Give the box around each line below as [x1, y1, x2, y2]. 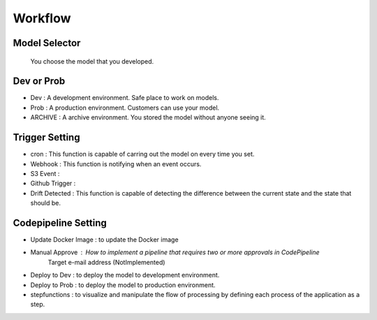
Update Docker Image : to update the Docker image [30, 235, 179, 244]
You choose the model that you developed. [30, 57, 154, 66]
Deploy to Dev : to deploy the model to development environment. [30, 271, 220, 279]
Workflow [13, 10, 71, 26]
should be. [30, 199, 61, 208]
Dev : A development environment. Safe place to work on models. [30, 94, 219, 102]
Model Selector [13, 37, 81, 49]
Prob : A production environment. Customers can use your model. [30, 103, 220, 112]
